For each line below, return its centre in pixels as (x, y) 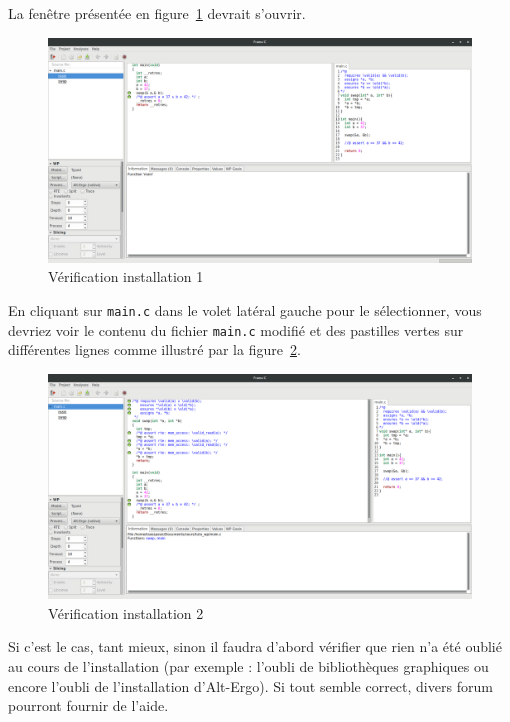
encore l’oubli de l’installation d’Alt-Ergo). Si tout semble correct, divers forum (250, 685)
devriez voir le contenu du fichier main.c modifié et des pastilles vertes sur (236, 329)
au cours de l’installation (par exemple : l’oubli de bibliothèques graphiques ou (248, 665)
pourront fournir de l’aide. (88, 705)
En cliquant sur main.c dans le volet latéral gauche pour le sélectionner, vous (245, 310)
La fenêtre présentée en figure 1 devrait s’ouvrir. (157, 13)
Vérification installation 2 (126, 612)
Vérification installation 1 (126, 276)
